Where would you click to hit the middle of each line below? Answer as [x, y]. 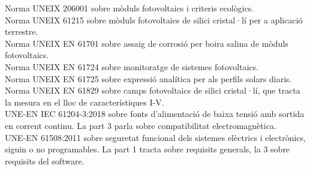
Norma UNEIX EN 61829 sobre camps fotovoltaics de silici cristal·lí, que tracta [153, 90]
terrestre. [22, 31]
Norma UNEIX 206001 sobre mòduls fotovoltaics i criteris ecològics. [130, 8]
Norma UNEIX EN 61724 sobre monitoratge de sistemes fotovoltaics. [132, 66]
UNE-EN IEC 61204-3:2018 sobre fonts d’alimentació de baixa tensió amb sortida [155, 114]
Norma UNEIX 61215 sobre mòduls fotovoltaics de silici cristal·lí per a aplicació [154, 19]
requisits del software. [45, 160]
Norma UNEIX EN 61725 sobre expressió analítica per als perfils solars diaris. [148, 78]
